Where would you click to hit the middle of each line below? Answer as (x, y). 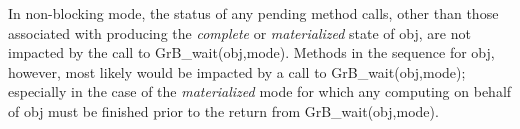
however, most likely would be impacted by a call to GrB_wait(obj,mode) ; (237, 71)
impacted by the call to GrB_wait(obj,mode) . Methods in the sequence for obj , (251, 52)
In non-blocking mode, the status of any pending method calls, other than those (253, 13)
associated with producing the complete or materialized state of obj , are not (239, 32)
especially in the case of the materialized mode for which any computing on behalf (260, 91)
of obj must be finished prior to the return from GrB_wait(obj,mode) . (223, 110)
